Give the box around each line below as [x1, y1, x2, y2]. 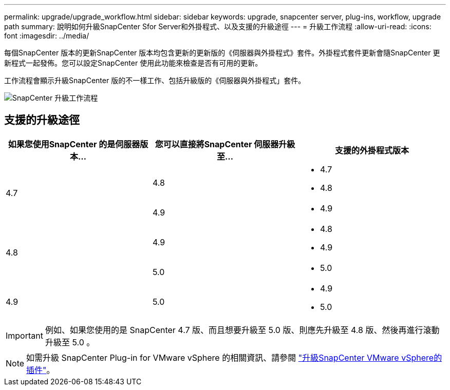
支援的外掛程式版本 [334, 145, 409, 155]
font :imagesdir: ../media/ [4, 31, 89, 40]
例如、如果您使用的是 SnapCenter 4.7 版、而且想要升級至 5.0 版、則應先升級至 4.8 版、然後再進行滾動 [45, 324, 440, 335]
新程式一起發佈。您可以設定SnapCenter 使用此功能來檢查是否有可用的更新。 [4, 59, 262, 67]
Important [6, 330, 43, 341]
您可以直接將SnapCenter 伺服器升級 [155, 139, 295, 149]
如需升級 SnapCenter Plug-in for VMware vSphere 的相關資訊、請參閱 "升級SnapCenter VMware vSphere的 [26, 352, 442, 363]
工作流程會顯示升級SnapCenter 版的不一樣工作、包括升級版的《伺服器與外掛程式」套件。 [4, 76, 306, 85]
